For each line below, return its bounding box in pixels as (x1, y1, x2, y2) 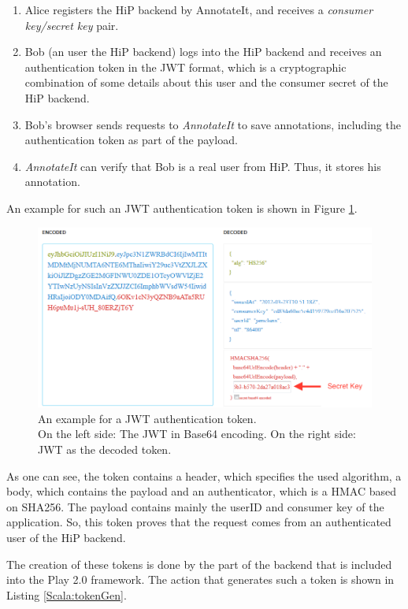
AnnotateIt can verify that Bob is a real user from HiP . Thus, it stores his (24, 158, 381, 174)
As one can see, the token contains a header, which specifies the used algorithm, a (6, 467, 402, 484)
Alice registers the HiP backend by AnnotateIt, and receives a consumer (24, 2, 373, 17)
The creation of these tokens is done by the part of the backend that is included (6, 555, 392, 572)
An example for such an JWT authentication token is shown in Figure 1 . (6, 199, 358, 216)
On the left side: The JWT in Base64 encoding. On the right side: (38, 425, 356, 442)
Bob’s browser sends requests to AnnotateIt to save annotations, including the (24, 116, 401, 132)
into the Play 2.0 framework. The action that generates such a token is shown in (6, 571, 395, 588)
